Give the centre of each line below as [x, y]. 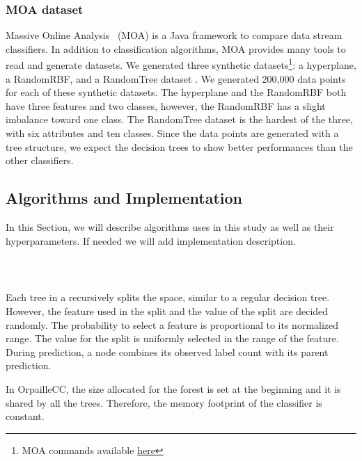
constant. [25, 416]
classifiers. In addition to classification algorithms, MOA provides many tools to [176, 48]
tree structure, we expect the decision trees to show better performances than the [179, 146]
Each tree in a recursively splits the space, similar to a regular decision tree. [168, 297]
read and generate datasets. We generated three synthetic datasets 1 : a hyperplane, [181, 64]
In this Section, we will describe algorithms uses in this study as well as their [170, 227]
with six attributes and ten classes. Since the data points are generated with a [172, 133]
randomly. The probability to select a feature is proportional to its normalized [172, 324]
